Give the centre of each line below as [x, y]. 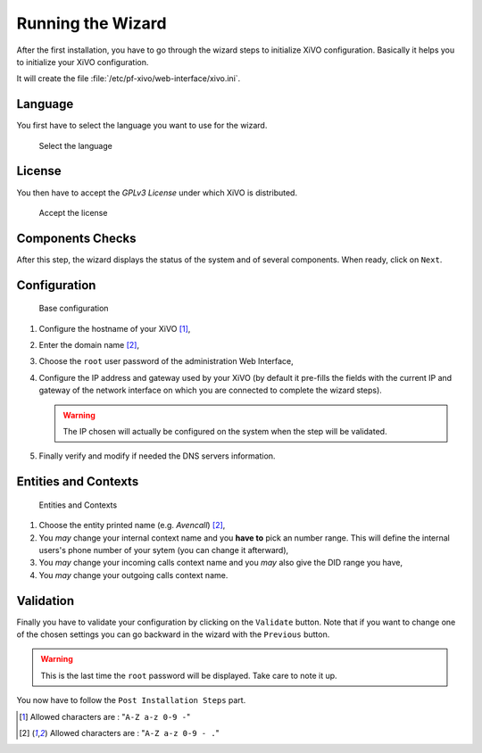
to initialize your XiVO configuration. [83, 62]
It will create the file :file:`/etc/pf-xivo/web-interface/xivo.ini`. [129, 79]
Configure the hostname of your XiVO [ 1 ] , [115, 328]
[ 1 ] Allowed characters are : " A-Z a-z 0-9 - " [105, 716]
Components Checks [77, 238]
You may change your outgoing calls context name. [133, 575]
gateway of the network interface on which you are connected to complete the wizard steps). [211, 390]
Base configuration [74, 309]
